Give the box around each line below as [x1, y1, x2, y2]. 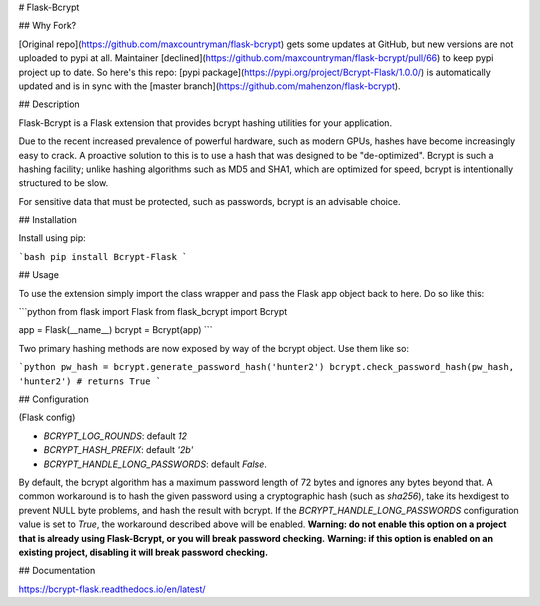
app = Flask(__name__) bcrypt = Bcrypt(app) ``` [18, 324, 213, 336]
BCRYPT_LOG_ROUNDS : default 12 [43, 430, 188, 442]
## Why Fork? [18, 20, 77, 32]
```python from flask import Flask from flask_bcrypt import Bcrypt [18, 306, 288, 318]
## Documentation [18, 565, 96, 577]
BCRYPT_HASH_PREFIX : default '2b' [43, 444, 194, 456]
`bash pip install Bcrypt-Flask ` [18, 251, 188, 262]
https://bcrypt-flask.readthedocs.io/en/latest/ [18, 583, 206, 595]
